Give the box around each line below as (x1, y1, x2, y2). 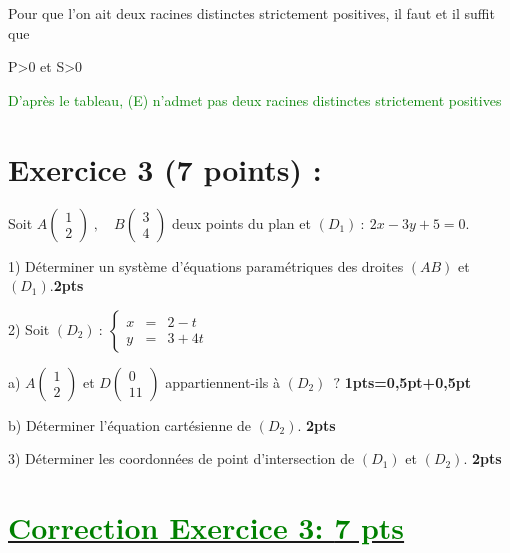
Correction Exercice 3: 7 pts (8, 507, 405, 548)
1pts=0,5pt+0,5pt (344, 371, 471, 392)
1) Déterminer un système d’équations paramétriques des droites (8, 255, 404, 276)
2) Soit (8, 318, 50, 339)
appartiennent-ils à (165, 371, 281, 392)
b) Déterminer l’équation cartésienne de (8, 414, 252, 435)
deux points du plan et (172, 212, 311, 233)
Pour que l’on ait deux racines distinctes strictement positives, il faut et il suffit (8, 3, 495, 23)
